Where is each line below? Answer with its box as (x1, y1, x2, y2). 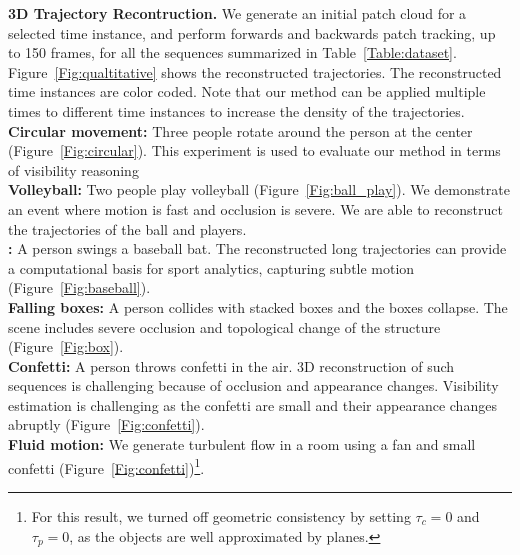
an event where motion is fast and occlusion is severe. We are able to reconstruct (8, 198, 503, 219)
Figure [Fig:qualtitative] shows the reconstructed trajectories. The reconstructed (8, 61, 502, 82)
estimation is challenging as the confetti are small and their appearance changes (8, 394, 497, 415)
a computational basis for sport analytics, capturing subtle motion (8, 257, 415, 278)
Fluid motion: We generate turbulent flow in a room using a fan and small (8, 434, 476, 455)
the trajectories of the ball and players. (8, 218, 247, 239)
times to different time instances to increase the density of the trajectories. (8, 100, 465, 121)
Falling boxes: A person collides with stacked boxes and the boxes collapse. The (8, 296, 508, 317)
